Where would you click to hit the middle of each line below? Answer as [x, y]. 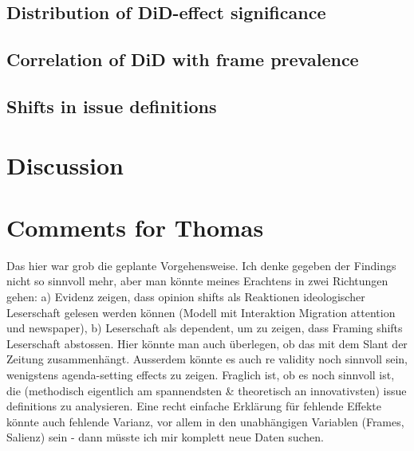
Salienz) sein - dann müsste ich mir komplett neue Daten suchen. [165, 437]
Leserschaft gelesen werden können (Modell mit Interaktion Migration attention [201, 312]
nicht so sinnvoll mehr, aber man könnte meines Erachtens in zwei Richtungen [197, 281]
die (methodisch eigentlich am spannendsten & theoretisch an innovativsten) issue [207, 390]
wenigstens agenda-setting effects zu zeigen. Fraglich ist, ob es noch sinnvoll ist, [201, 375]
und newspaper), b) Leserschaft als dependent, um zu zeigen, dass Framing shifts [205, 328]
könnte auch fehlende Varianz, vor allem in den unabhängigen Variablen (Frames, [205, 421]
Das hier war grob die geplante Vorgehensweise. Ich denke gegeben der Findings [201, 265]
